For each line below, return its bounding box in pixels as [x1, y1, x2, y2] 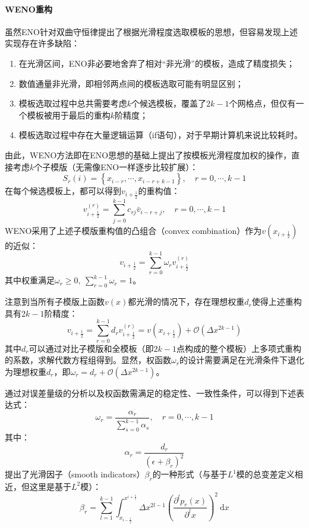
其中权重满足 [5, 274, 55, 286]
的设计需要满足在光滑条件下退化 [179, 354, 304, 366]
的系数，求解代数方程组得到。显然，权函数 [5, 354, 171, 366]
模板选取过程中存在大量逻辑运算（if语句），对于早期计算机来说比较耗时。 [18, 129, 302, 141]
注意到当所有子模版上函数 [5, 295, 105, 308]
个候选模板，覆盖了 [131, 97, 207, 110]
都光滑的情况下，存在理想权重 [128, 295, 245, 308]
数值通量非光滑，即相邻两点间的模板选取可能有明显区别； [18, 77, 244, 89]
